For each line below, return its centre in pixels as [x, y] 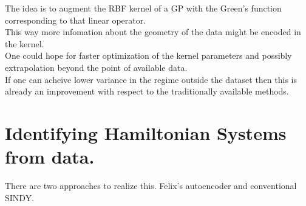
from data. [50, 157]
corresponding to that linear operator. [76, 20]
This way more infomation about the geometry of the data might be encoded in [153, 32]
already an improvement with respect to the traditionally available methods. [147, 91]
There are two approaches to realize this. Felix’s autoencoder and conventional [151, 186]
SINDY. [20, 197]
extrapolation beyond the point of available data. [96, 67]
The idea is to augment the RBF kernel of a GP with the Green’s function [143, 8]
